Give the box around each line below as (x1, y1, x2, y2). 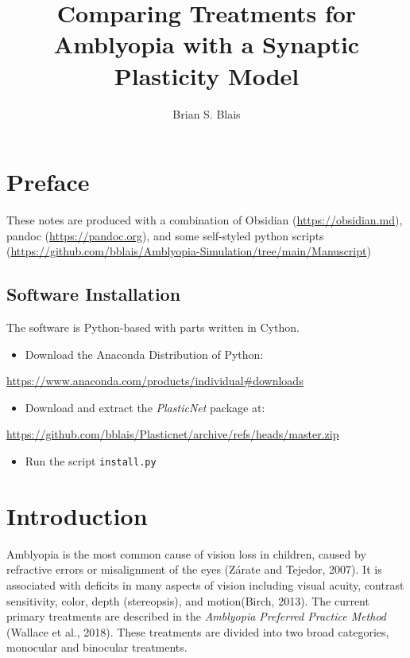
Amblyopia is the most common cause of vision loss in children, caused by (6, 545, 366, 562)
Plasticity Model (114, 59, 300, 91)
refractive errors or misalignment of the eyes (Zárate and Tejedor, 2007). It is (6, 561, 382, 578)
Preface (6, 165, 90, 198)
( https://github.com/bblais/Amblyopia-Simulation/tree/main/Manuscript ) (6, 243, 371, 259)
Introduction (6, 499, 148, 531)
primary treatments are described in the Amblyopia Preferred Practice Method (6, 608, 387, 625)
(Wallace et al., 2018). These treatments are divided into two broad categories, (6, 623, 389, 640)
